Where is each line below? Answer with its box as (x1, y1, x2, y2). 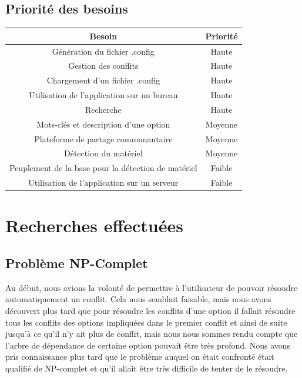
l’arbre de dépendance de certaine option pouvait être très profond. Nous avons (5, 339, 291, 351)
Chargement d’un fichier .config (46, 74, 160, 86)
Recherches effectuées (5, 213, 183, 237)
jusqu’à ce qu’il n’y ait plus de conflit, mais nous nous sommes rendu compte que (5, 327, 298, 340)
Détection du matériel (63, 147, 143, 159)
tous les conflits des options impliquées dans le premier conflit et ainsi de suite (5, 316, 287, 328)
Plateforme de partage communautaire (34, 132, 173, 145)
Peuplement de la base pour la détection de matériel (9, 162, 197, 174)
